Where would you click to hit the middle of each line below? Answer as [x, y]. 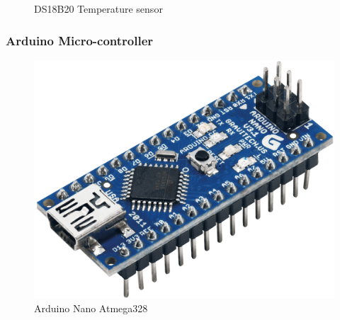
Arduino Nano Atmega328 [91, 308]
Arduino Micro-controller [80, 40]
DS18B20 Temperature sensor [98, 8]
